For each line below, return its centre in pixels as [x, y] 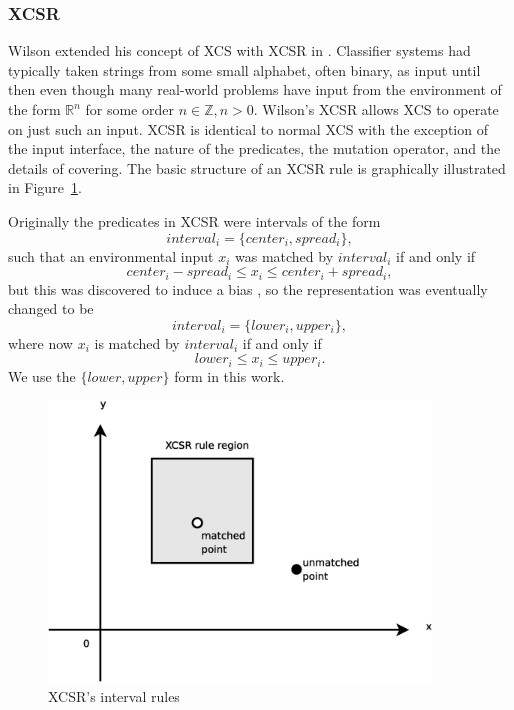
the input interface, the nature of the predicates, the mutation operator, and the [254, 148]
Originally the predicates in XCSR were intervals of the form [194, 220]
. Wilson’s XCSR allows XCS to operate [376, 109]
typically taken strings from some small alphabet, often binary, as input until [244, 69]
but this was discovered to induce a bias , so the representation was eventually [248, 288]
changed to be [51, 308]
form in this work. [229, 375]
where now [40, 342]
